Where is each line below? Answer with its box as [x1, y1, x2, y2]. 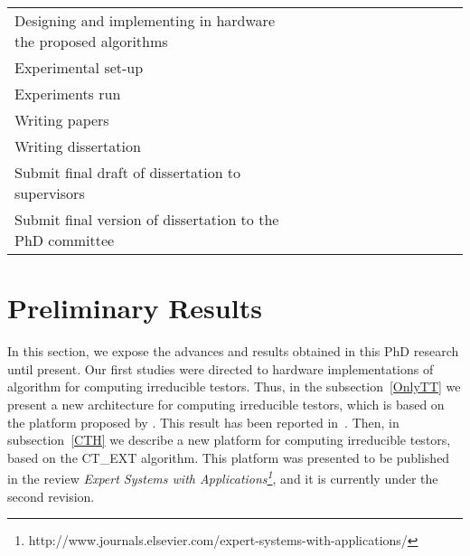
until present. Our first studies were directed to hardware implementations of [7, 359, 434, 378]
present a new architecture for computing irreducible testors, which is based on [7, 394, 445, 413]
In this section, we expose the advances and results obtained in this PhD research [7, 342, 459, 361]
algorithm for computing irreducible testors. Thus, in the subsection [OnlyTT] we [7, 377, 461, 396]
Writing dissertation [14, 136, 141, 156]
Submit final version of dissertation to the [14, 209, 279, 230]
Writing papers [14, 109, 109, 130]
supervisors [14, 183, 85, 203]
